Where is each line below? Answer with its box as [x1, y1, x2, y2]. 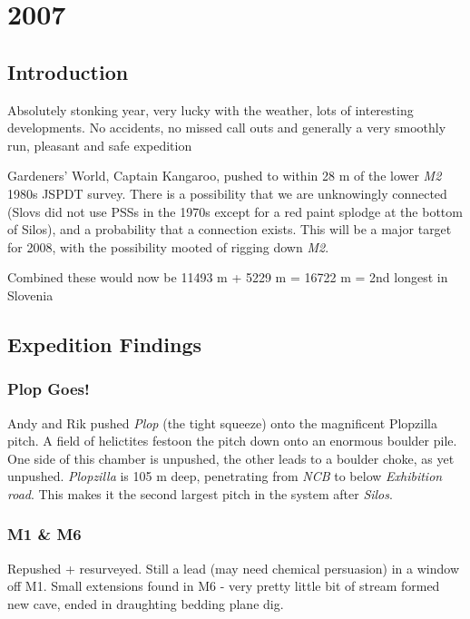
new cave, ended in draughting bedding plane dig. [7, 594, 284, 613]
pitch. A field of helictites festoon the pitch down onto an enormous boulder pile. [7, 431, 457, 450]
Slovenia [7, 285, 54, 304]
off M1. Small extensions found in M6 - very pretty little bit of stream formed [7, 576, 440, 595]
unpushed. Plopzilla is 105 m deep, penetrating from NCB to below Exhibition [7, 467, 443, 486]
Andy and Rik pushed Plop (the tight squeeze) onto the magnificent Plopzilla [7, 413, 438, 432]
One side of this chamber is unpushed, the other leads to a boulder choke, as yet [7, 448, 455, 467]
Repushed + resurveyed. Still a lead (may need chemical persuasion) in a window [7, 558, 459, 577]
